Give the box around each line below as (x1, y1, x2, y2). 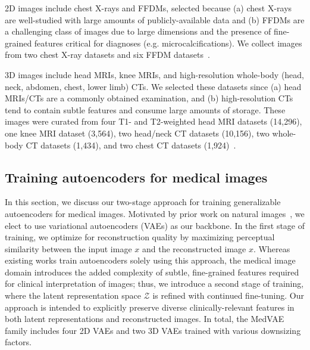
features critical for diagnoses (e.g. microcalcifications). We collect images (34, 36, 302, 49)
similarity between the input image (5, 242, 132, 255)
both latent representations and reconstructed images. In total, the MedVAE (5, 312, 284, 325)
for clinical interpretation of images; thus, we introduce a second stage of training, (5, 277, 304, 290)
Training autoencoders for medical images (5, 168, 268, 186)
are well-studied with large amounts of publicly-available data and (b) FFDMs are (5, 13, 305, 26)
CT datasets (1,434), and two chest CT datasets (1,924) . (26, 138, 236, 151)
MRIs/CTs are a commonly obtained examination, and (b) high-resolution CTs (5, 92, 293, 104)
